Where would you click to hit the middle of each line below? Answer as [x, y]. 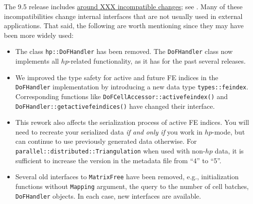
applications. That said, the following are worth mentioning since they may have [124, 25]
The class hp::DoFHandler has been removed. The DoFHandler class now [124, 51]
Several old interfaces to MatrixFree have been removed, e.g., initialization [127, 177]
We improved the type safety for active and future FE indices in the [117, 77]
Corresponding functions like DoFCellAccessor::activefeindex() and [122, 96]
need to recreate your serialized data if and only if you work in [109, 131]
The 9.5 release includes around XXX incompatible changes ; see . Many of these [123, 6]
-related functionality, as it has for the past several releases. [157, 61]
